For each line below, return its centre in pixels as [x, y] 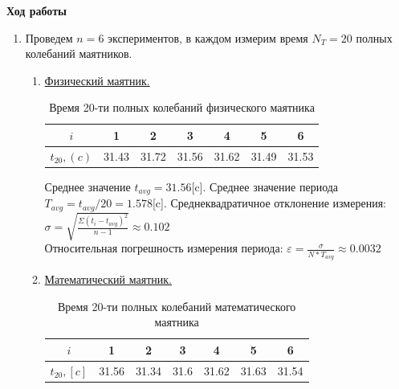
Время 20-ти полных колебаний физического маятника [182, 107]
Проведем [49, 37]
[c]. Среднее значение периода [265, 186]
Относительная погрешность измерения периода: [164, 248]
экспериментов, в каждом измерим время [208, 37]
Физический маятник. [97, 80]
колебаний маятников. [79, 53]
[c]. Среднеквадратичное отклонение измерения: [269, 203]
